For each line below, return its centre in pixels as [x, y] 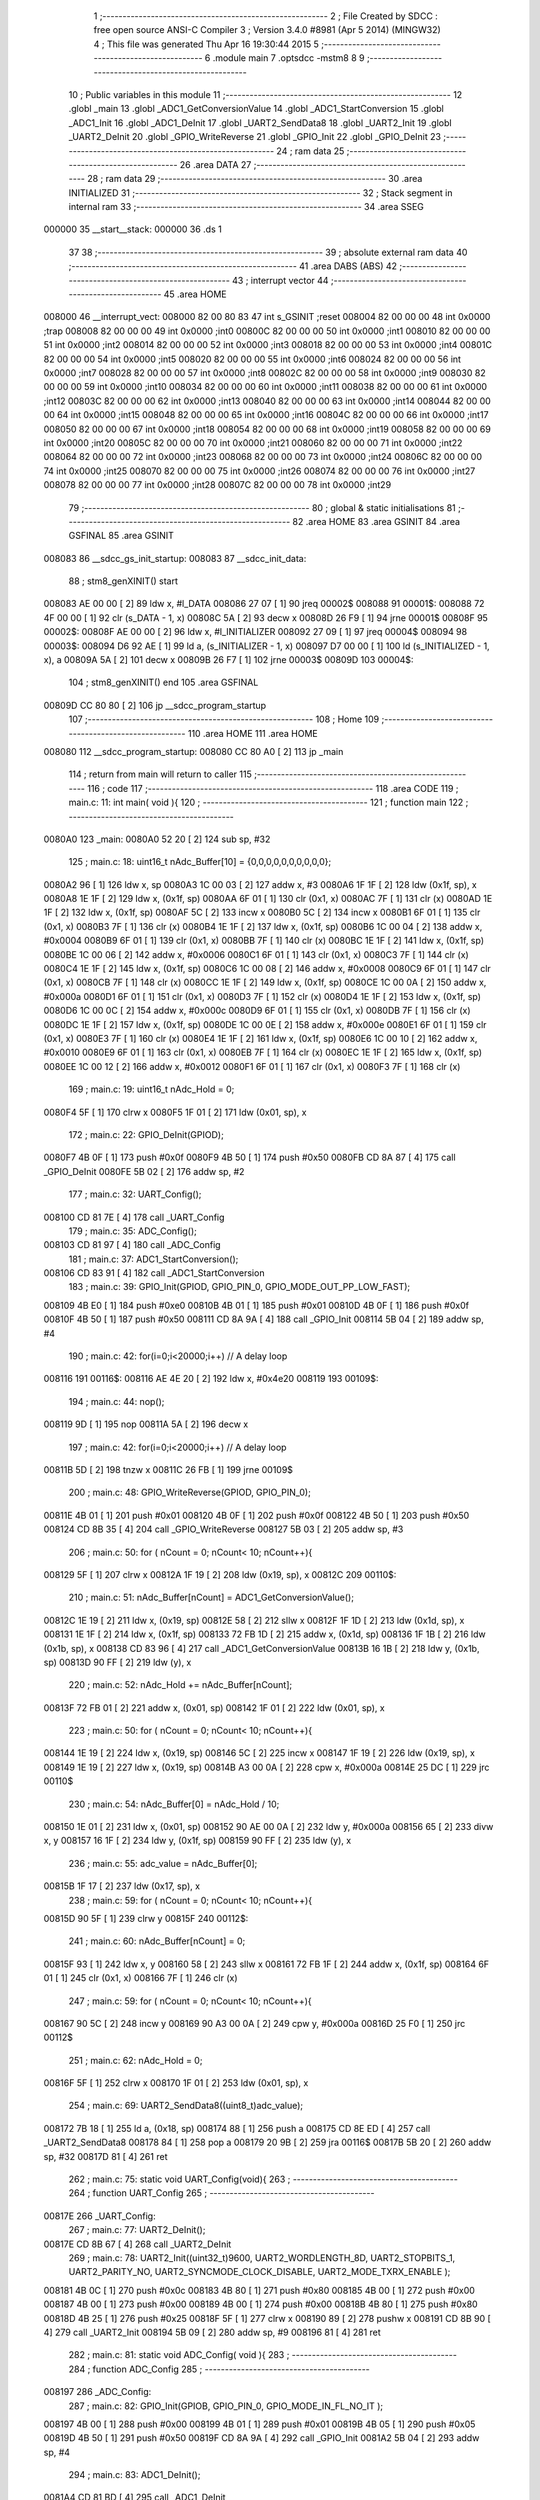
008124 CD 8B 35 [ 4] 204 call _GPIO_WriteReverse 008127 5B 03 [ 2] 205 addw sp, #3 [223, 1529]
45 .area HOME [195, 294]
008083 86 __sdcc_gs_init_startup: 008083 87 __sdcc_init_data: [175, 558]
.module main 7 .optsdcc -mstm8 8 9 [288, 58]
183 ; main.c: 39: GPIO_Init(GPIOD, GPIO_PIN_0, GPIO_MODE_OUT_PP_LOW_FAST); [239, 1287]
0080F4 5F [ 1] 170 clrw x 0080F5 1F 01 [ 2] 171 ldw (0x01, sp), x [175, 1112]
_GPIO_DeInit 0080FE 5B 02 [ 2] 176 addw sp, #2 [144, 1171]
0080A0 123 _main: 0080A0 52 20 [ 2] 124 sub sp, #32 [157, 839]
